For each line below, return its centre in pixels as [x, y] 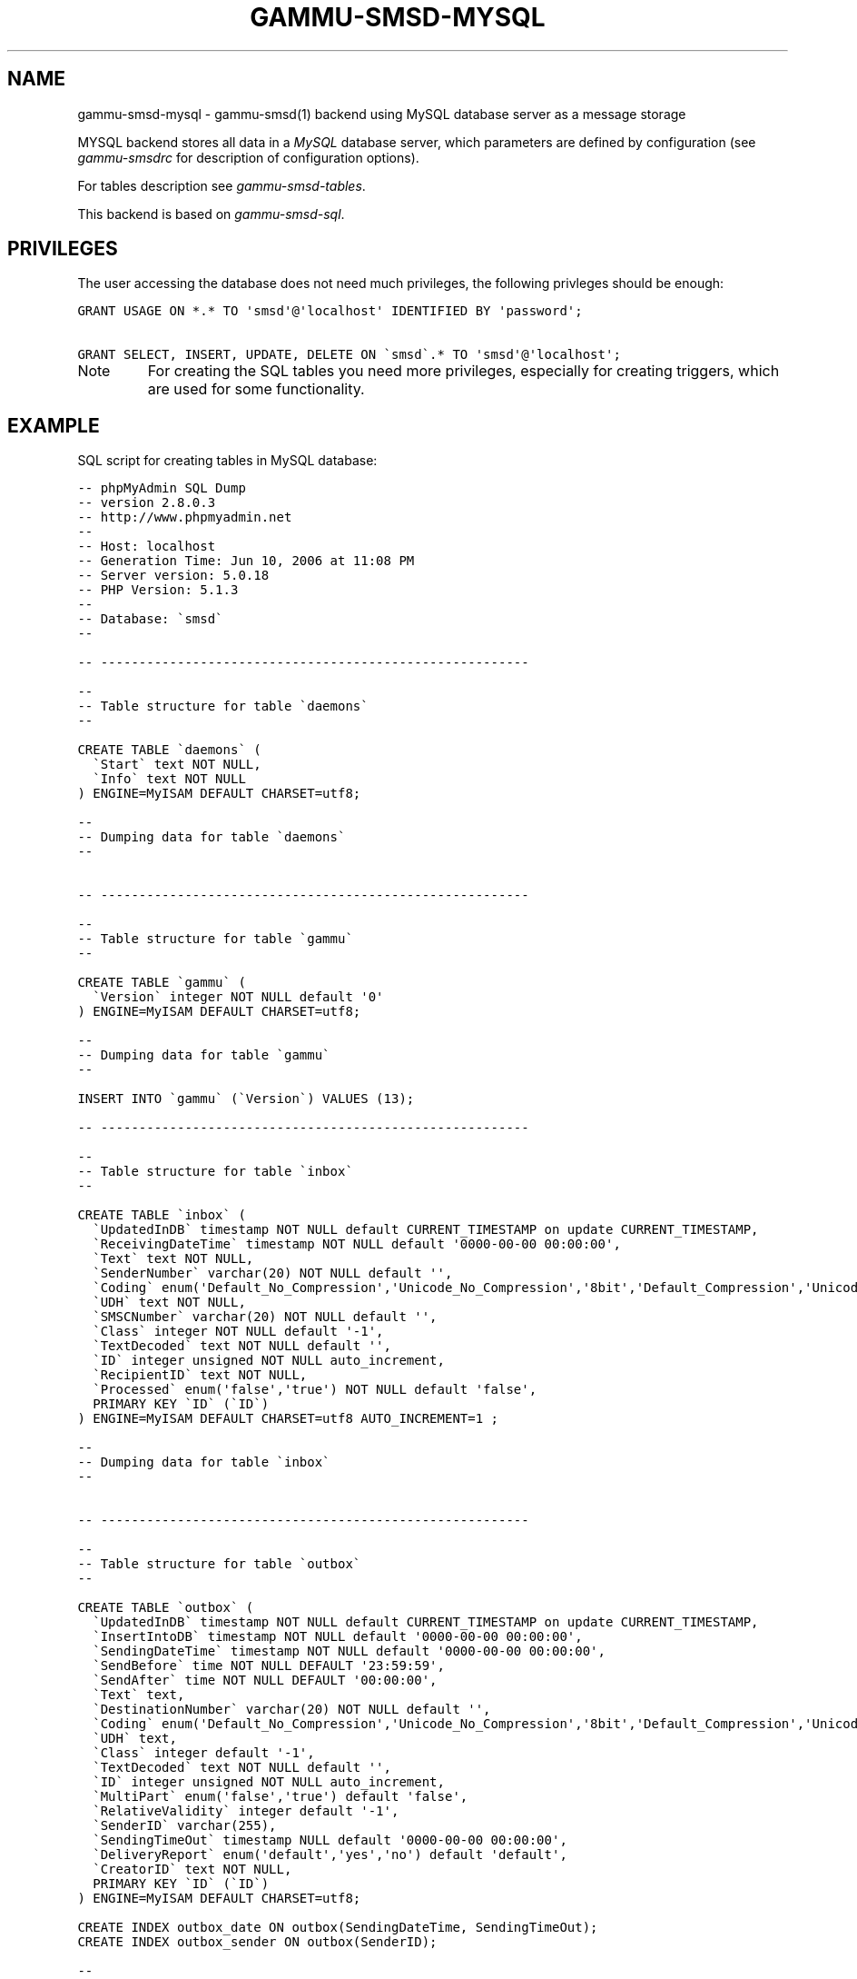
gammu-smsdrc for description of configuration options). [248, 157]
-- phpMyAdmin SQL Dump [162, 488]
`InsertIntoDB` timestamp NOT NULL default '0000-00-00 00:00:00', [338, 1637]
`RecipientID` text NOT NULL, [200, 1375]
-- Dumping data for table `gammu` [204, 1055]
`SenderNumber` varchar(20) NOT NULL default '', [273, 1273]
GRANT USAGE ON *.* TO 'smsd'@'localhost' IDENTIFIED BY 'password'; [330, 311]
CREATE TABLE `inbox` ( [162, 1215]
